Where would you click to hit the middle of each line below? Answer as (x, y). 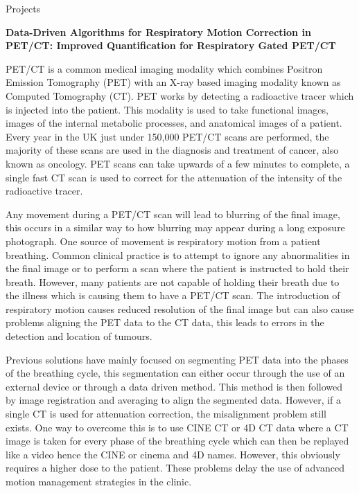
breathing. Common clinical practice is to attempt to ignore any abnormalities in (178, 254)
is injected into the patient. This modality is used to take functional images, (167, 109)
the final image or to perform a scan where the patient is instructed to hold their (177, 268)
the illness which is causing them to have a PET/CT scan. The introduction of (173, 295)
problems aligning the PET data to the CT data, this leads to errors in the (165, 322)
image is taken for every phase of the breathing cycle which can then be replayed (177, 441)
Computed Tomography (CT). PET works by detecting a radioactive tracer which (180, 95)
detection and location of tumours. (79, 336)
